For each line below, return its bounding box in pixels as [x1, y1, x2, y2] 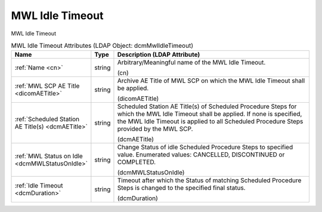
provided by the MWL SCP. [117, 125, 193, 133]
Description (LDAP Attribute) [117, 51, 200, 59]
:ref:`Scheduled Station [14, 115, 80, 124]
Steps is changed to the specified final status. [117, 184, 246, 192]
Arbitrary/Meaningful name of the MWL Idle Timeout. [117, 59, 266, 67]
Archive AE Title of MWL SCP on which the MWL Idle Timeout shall [117, 76, 305, 85]
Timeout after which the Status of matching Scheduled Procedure [117, 176, 302, 185]
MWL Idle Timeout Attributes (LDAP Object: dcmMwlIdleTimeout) [11, 42, 194, 50]
